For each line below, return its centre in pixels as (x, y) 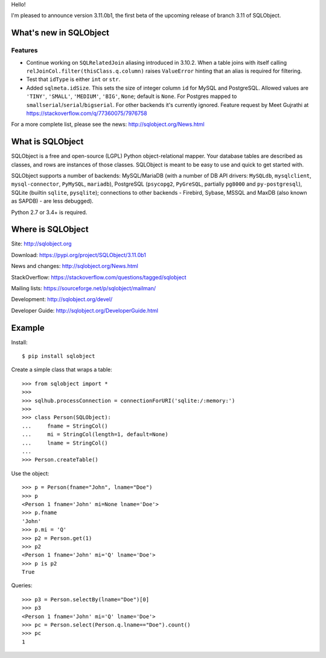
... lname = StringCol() (65, 443)
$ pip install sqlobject (59, 356)
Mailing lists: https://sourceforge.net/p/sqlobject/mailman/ (84, 288)
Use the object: (30, 473)
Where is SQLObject (50, 230)
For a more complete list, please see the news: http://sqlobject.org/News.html (108, 125)
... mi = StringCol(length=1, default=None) (95, 435)
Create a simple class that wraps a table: (62, 370)
